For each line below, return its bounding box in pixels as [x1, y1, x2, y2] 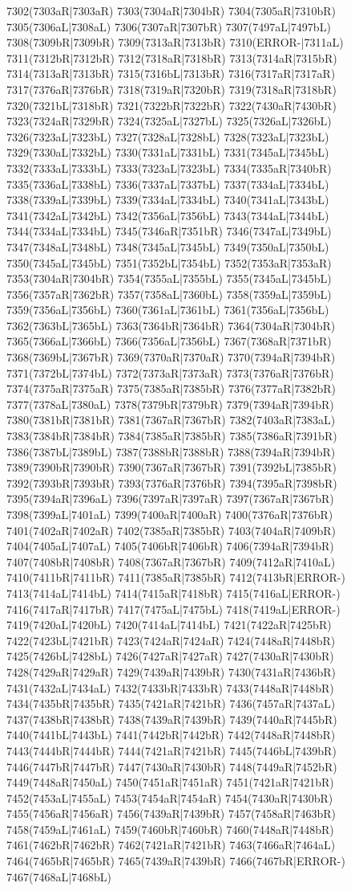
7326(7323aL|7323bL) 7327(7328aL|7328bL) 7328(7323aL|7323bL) [6, 128, 329, 145]
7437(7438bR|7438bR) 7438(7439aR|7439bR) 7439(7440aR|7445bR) [6, 710, 337, 727]
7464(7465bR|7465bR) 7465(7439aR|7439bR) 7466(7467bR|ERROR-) [6, 852, 345, 869]
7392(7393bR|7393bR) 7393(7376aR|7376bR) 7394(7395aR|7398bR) [6, 474, 337, 491]
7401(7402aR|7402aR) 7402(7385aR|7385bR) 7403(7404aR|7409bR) [6, 521, 337, 538]
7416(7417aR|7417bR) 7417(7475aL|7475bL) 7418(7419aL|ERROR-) [6, 600, 341, 617]
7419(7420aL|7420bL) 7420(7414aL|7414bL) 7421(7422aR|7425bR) [6, 616, 332, 633]
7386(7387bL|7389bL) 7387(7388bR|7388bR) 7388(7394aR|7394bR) [6, 443, 336, 460]
